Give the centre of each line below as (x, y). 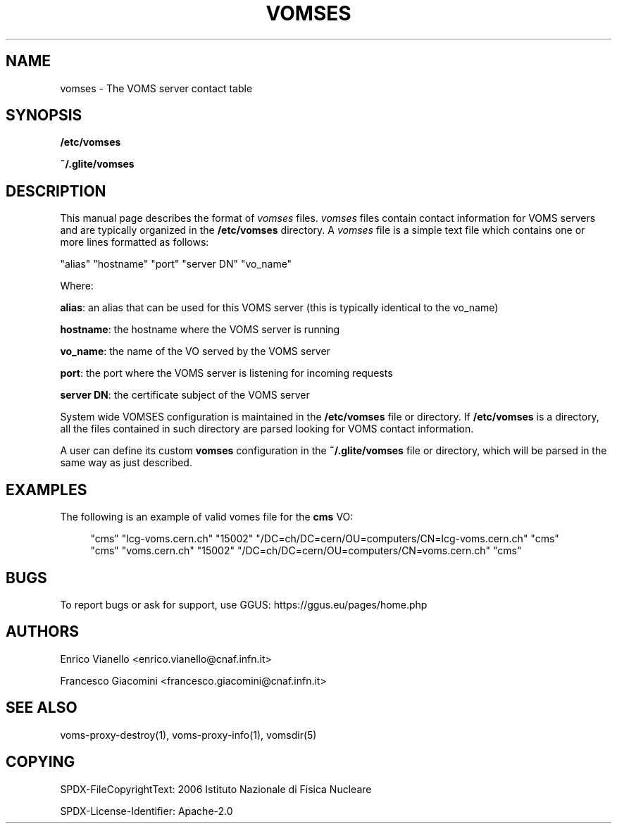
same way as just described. (126, 463)
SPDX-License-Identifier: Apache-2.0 (147, 811)
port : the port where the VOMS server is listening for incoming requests (226, 373)
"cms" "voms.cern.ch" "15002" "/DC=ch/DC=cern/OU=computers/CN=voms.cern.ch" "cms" (306, 551)
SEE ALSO (42, 708)
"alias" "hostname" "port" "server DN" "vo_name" (176, 264)
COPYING (40, 762)
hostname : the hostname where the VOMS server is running (200, 330)
